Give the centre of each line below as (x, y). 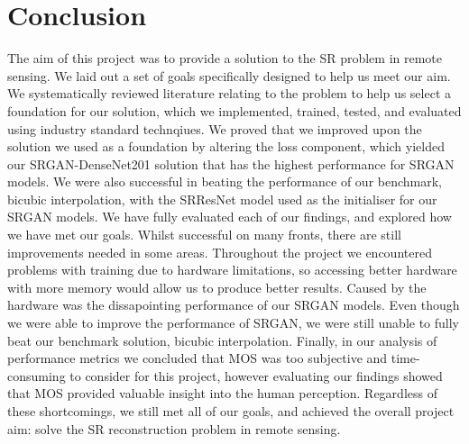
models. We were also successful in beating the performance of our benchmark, (225, 181)
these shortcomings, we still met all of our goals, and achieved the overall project (231, 411)
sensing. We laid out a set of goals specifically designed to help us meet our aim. (229, 75)
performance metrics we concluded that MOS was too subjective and (198, 358)
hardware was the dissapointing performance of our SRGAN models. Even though (234, 305)
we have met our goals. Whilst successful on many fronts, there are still (204, 235)
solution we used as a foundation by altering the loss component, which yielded (226, 146)
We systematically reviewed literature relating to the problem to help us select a (230, 93)
